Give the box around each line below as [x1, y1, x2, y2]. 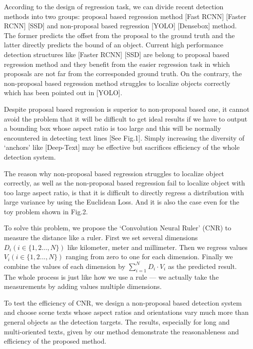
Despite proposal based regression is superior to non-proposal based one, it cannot [4, 103, 250, 114]
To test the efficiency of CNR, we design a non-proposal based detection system [4, 297, 242, 308]
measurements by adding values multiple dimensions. [4, 281, 162, 291]
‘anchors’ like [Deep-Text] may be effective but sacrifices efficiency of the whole [4, 142, 240, 152]
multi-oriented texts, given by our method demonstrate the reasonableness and [4, 326, 239, 336]
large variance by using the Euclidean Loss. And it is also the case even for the [4, 197, 239, 207]
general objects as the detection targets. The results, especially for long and [4, 317, 230, 327]
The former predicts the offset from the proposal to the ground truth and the [4, 30, 235, 40]
